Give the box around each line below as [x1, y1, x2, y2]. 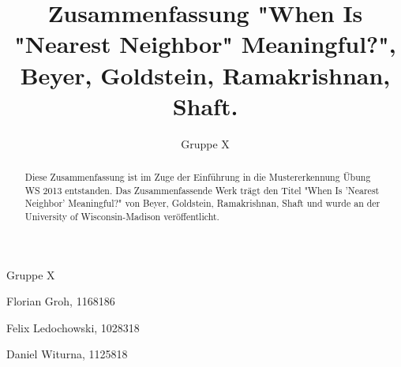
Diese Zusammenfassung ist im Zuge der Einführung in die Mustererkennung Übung [24, 170, 371, 184]
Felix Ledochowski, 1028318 [6, 319, 140, 335]
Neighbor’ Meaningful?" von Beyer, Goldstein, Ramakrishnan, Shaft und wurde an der [24, 197, 380, 210]
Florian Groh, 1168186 [6, 293, 115, 309]
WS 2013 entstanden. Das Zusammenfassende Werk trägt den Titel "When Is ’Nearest [24, 183, 380, 197]
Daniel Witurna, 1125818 [6, 346, 128, 362]
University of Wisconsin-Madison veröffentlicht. [24, 210, 219, 223]
